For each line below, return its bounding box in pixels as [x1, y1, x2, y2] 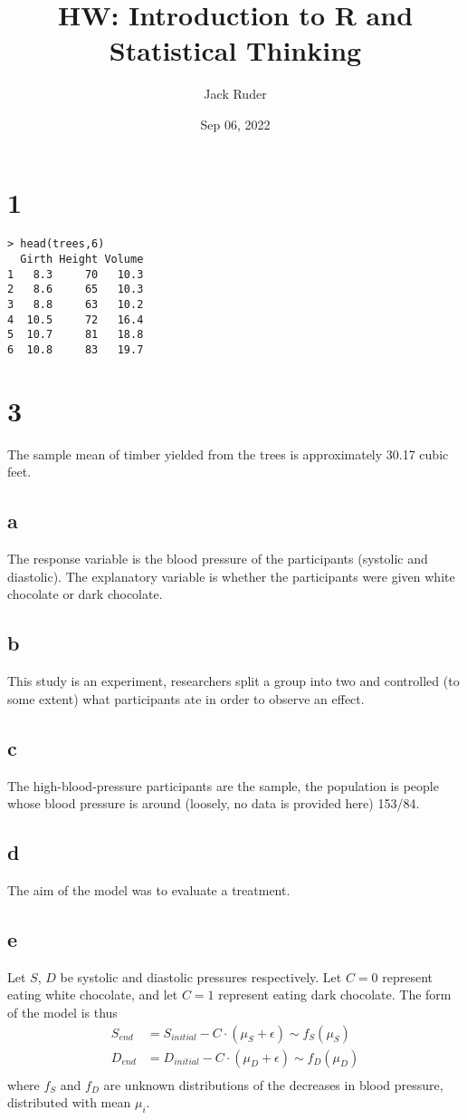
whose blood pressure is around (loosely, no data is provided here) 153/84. [7, 794, 420, 813]
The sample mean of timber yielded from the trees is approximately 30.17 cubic [7, 444, 449, 463]
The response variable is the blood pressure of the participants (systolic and [7, 549, 428, 568]
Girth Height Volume [20, 253, 144, 266]
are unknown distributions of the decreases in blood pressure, [103, 1075, 443, 1094]
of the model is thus [7, 1002, 118, 1021]
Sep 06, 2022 [200, 114, 271, 133]
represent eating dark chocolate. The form [218, 985, 452, 1004]
